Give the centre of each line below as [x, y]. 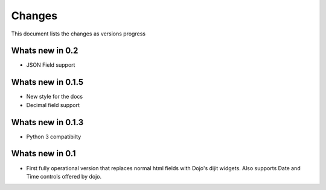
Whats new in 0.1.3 [47, 122]
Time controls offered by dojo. [64, 176]
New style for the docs [55, 97]
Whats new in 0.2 [45, 51]
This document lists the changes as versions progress [78, 34]
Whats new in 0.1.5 [47, 82]
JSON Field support [51, 65]
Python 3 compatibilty [54, 136]
